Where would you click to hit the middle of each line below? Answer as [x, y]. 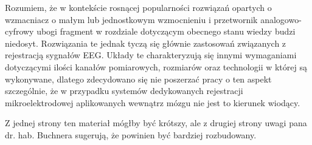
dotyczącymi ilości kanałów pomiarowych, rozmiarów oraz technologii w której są [156, 66]
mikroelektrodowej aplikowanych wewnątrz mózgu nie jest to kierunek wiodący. [153, 102]
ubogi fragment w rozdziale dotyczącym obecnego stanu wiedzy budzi [166, 31]
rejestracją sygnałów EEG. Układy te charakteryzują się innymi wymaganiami [151, 55]
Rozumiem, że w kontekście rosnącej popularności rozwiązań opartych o [138, 7]
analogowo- [281, 19]
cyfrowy [19, 31]
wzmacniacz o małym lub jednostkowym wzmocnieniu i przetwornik [131, 19]
